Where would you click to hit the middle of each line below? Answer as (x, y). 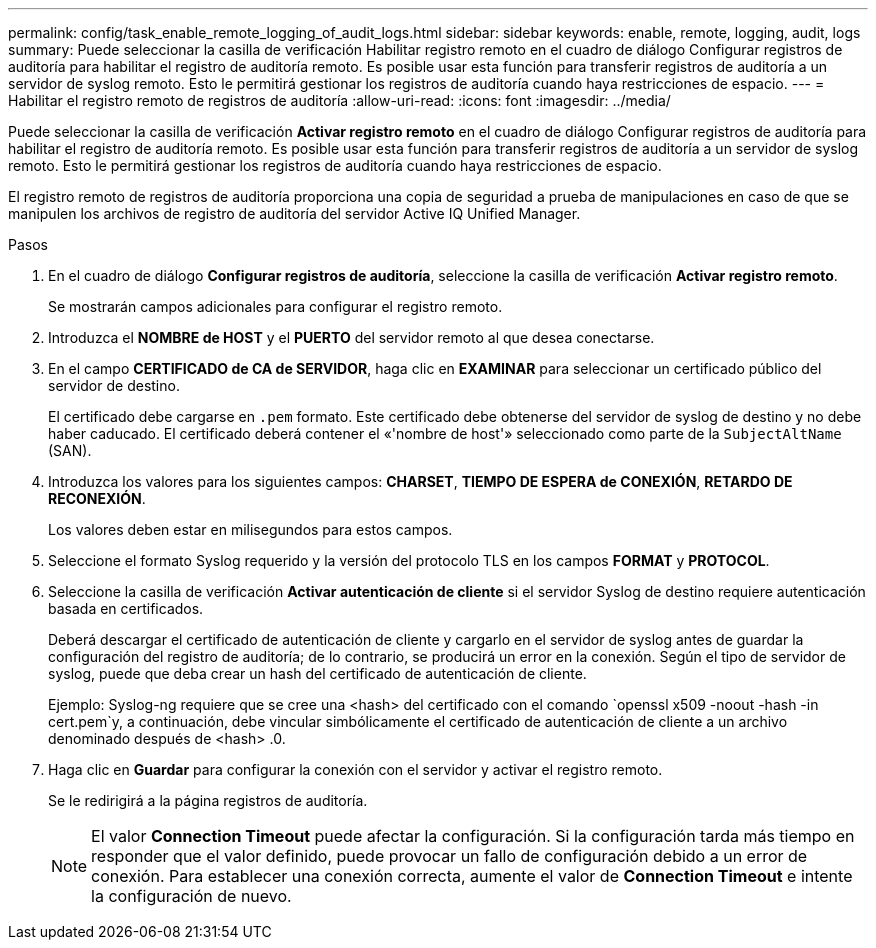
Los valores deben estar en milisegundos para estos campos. (250, 529)
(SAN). (70, 450)
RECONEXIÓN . (97, 498)
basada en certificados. (126, 608)
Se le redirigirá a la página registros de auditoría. (208, 800)
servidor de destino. (114, 385)
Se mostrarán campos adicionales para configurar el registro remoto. (275, 306)
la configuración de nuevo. (191, 896)
